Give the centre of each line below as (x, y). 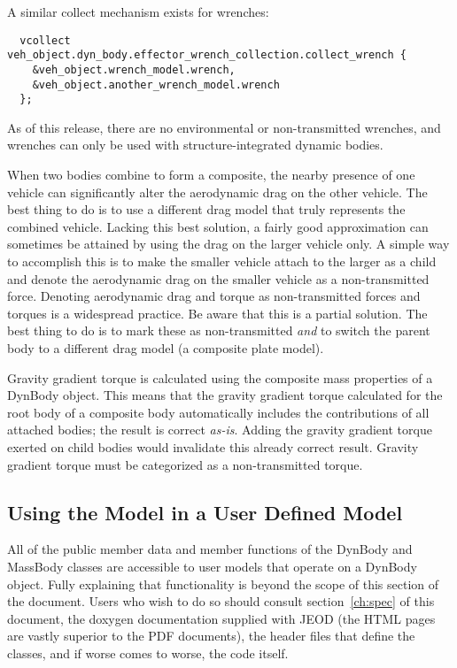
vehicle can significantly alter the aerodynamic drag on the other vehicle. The (217, 192)
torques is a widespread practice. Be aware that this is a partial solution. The (217, 313)
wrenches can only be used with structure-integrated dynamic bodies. (195, 145)
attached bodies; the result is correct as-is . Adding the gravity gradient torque (220, 430)
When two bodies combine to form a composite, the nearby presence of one (211, 175)
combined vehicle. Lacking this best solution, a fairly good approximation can (218, 226)
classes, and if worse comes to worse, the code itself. (148, 653)
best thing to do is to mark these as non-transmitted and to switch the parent (219, 330)
